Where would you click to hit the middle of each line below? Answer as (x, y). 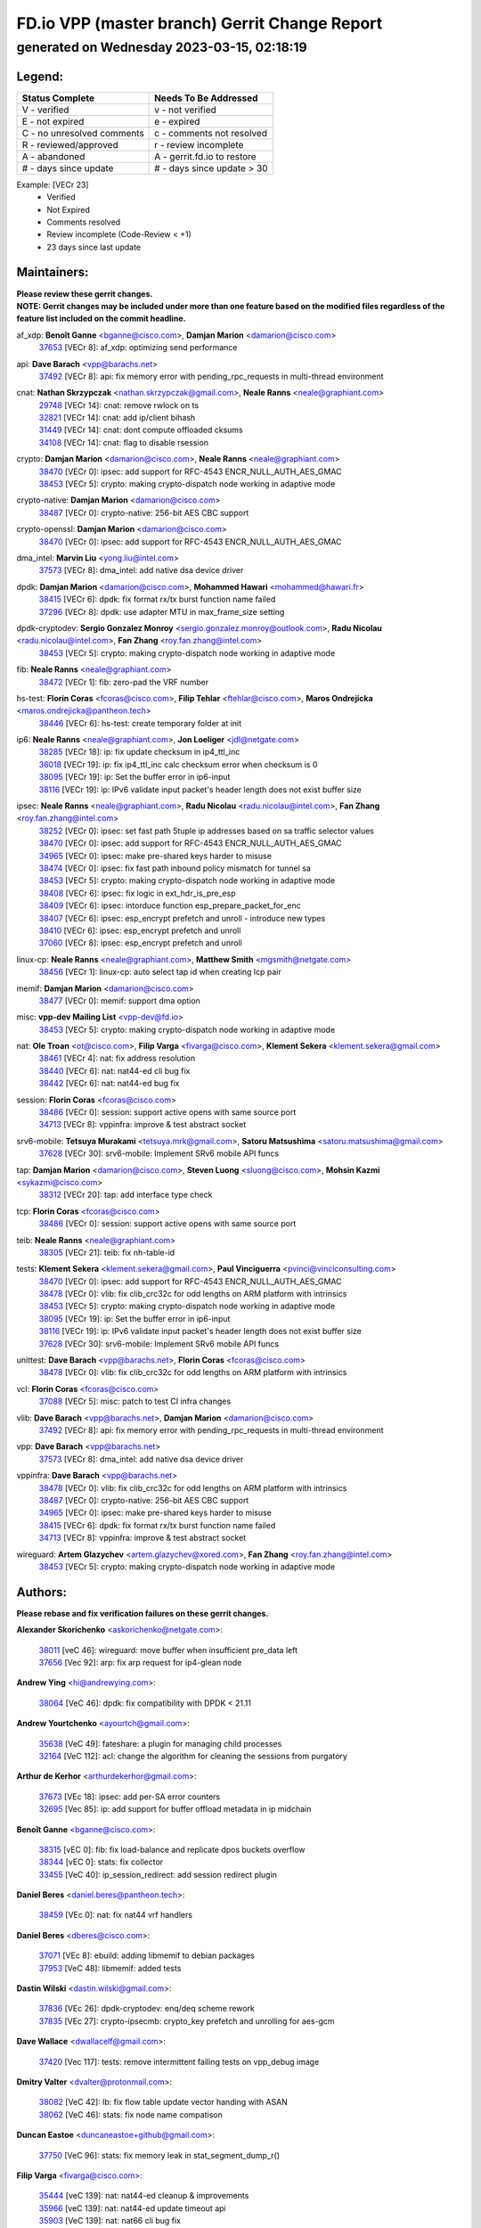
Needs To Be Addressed (206, 98)
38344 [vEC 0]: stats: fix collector (101, 1862)
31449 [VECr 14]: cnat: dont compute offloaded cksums (141, 430)
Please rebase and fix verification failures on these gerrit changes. (143, 1613)
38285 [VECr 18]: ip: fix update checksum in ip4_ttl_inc (139, 752)
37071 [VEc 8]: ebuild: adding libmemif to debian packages (147, 1955)
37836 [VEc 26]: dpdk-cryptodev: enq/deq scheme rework (147, 2009)
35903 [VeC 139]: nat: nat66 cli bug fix (110, 2221)
